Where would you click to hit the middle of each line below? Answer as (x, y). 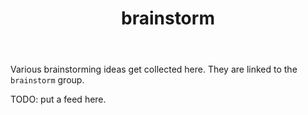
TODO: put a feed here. (58, 99)
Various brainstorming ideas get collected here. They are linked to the (154, 69)
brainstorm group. (47, 80)
